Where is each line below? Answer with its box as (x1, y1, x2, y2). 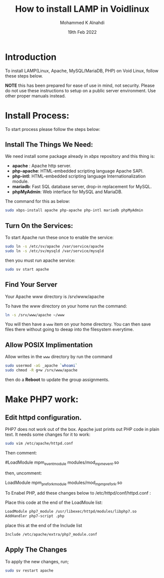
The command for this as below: (5, 199, 70, 204)
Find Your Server (5, 280, 58, 289)
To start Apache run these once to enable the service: (5, 234, 114, 241)
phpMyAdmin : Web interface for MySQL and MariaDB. (12, 189, 123, 195)
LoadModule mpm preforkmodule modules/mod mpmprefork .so (5, 479, 122, 486)
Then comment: (5, 450, 37, 455)
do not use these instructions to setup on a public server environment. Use (5, 87, 156, 94)
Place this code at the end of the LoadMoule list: (5, 500, 103, 505)
